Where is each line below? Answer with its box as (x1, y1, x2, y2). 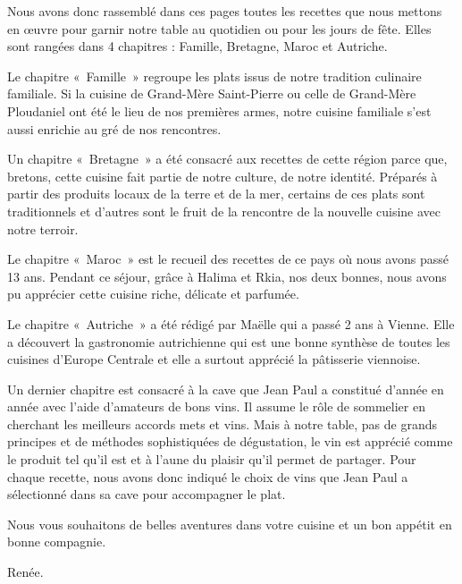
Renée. (7, 563, 44, 581)
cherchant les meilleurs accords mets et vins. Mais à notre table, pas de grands (7, 414, 438, 433)
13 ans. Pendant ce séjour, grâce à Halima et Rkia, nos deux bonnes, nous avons (7, 267, 447, 285)
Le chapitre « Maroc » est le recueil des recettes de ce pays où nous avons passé (7, 250, 449, 268)
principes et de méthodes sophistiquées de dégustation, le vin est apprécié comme (7, 432, 453, 451)
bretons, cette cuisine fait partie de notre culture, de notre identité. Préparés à (7, 166, 438, 185)
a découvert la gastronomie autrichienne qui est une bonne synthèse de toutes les (7, 332, 450, 351)
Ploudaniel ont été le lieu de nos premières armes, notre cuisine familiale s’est (7, 101, 432, 120)
